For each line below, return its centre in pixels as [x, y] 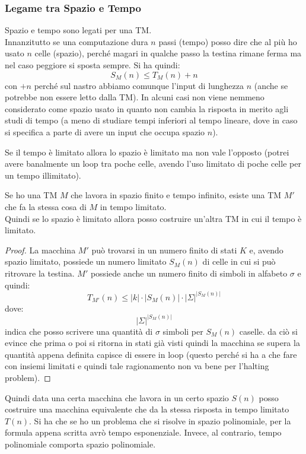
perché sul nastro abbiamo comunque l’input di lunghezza [139, 85]
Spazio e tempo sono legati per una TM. [78, 30]
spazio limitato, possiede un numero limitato [86, 261]
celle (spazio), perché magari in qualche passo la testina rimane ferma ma [168, 53]
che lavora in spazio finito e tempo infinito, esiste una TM [176, 195]
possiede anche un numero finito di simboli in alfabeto [189, 273]
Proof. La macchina [40, 250]
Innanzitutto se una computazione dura [76, 41]
